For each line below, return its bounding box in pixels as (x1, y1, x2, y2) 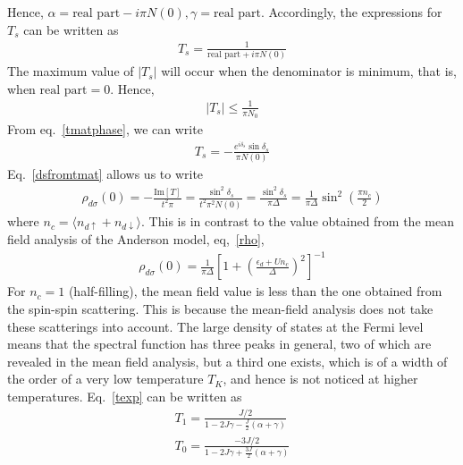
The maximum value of (7, 62, 134, 80)
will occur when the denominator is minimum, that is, (161, 62, 458, 80)
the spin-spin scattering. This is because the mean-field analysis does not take (7, 300, 434, 318)
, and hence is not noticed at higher (223, 369, 418, 388)
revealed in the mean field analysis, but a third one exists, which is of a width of (7, 351, 448, 370)
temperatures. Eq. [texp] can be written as (7, 387, 242, 405)
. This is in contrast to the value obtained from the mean (141, 212, 454, 231)
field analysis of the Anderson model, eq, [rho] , (7, 230, 265, 249)
